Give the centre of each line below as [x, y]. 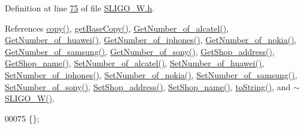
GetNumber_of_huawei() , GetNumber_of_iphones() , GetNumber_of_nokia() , [151, 40]
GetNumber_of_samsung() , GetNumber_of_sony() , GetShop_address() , [140, 51]
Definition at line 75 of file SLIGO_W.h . [80, 8]
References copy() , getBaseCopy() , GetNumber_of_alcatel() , [117, 28]
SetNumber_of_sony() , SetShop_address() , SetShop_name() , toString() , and [148, 86]
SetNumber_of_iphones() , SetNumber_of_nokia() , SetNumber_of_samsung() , [151, 74]
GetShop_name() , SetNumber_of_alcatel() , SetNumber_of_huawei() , [135, 63]
